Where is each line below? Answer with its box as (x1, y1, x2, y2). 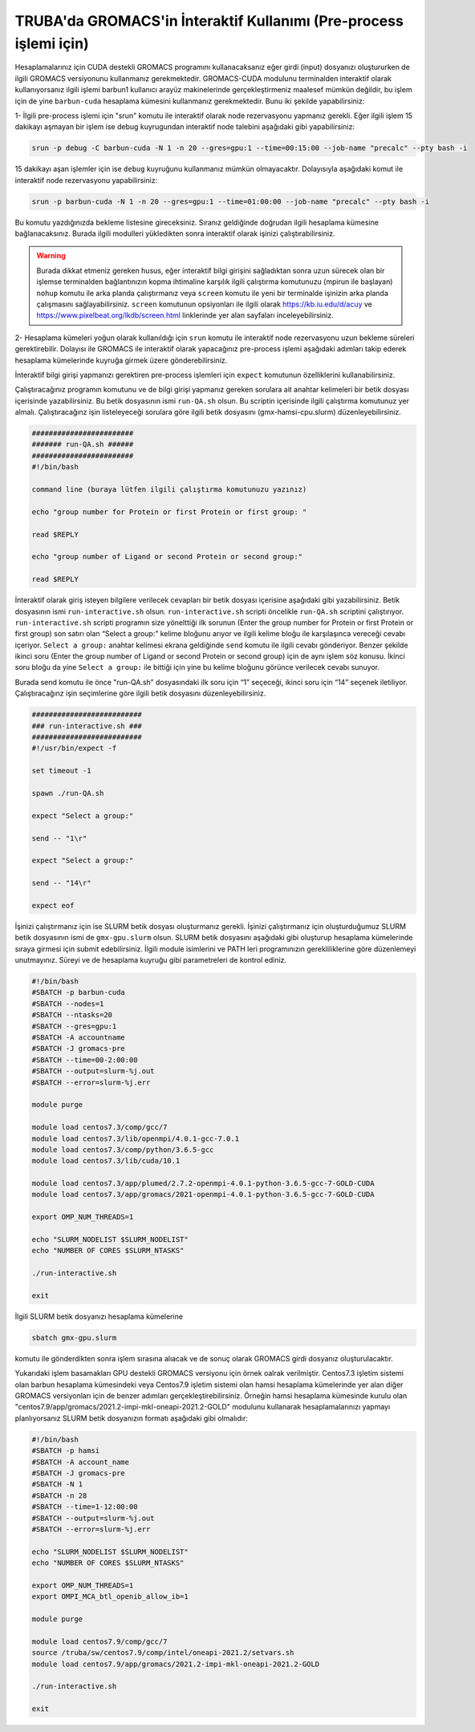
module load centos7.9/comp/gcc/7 (31, 1637, 168, 1646)
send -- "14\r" (31, 878, 91, 888)
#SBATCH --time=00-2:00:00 (31, 1055, 138, 1065)
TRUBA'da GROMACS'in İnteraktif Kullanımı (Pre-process (14, 12, 404, 30)
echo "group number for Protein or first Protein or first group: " (31, 507, 307, 517)
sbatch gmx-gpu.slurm (31, 1332, 117, 1342)
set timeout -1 (31, 766, 91, 776)
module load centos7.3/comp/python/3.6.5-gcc (31, 1145, 214, 1154)
